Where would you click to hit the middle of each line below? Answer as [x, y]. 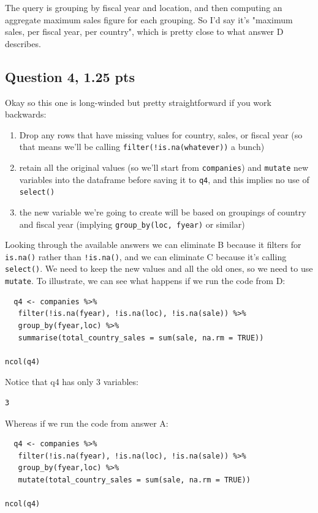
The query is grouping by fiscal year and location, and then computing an [144, 7]
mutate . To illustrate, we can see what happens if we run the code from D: [145, 281]
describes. [23, 43]
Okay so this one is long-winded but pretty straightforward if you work [138, 102]
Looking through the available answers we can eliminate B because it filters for [153, 245]
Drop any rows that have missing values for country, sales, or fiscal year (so [161, 134]
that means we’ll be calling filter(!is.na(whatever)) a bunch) [142, 147]
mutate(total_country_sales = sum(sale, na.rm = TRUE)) [134, 480]
